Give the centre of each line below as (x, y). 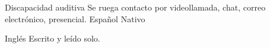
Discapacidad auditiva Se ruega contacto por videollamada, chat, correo (135, 7)
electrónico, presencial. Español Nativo (75, 18)
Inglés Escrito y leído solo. (53, 38)
